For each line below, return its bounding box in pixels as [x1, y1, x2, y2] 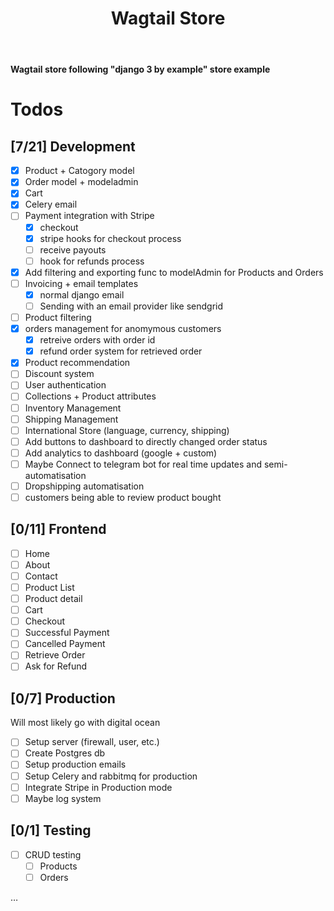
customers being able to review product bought [24, 491, 222, 503]
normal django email [39, 288, 125, 301]
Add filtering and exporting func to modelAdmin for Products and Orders [24, 266, 324, 278]
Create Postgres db [24, 747, 106, 759]
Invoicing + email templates [24, 277, 139, 289]
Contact [24, 570, 58, 582]
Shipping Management [24, 413, 119, 425]
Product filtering [24, 312, 92, 323]
